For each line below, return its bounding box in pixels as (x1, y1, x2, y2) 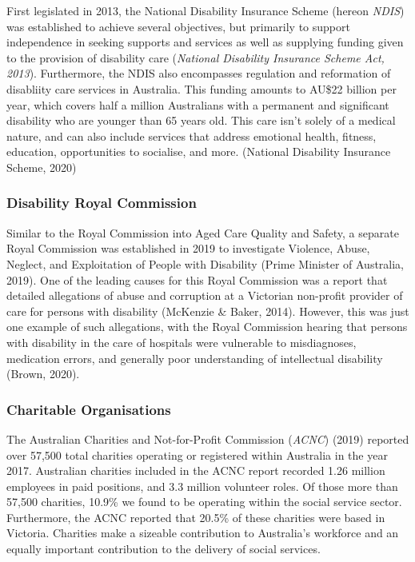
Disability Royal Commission (6, 193, 197, 213)
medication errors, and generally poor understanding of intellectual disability (6, 349, 383, 366)
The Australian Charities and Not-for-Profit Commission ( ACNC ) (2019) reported (6, 430, 409, 447)
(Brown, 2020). (6, 365, 80, 382)
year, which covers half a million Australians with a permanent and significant (6, 96, 389, 113)
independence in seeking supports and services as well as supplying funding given (6, 34, 404, 50)
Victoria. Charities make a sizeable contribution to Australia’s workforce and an (6, 524, 399, 541)
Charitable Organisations (6, 399, 171, 419)
